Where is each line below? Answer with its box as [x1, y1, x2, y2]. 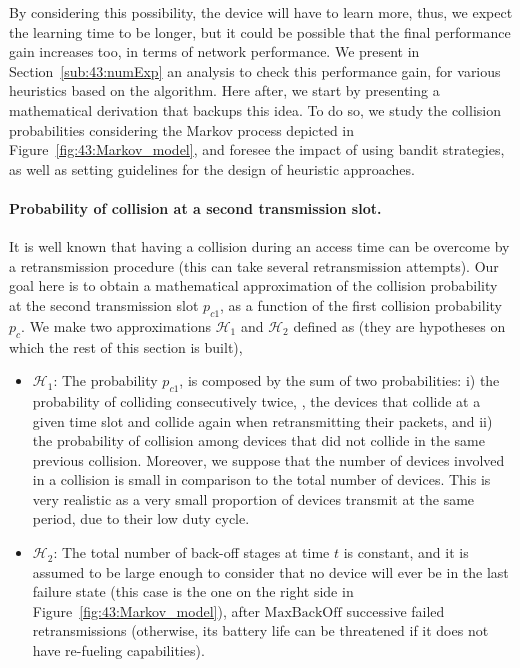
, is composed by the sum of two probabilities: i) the [179, 370, 500, 391]
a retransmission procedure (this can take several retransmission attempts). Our [9, 255, 499, 276]
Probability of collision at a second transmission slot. [9, 197, 382, 218]
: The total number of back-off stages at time [53, 542, 330, 563]
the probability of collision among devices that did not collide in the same [32, 430, 485, 451]
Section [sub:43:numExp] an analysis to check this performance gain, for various [9, 60, 501, 81]
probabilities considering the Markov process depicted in [9, 119, 355, 140]
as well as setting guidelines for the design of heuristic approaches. [9, 158, 415, 179]
